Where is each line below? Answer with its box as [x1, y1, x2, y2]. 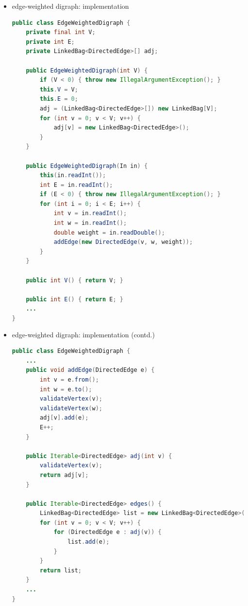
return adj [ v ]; [40, 471, 89, 478]
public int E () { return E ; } [26, 295, 124, 303]
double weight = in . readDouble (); [53, 229, 165, 236]
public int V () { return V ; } [26, 276, 124, 284]
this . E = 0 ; [40, 95, 78, 103]
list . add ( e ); [67, 538, 110, 546]
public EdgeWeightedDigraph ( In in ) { [26, 162, 148, 169]
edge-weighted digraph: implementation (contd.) [12, 329, 155, 339]
